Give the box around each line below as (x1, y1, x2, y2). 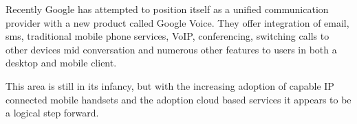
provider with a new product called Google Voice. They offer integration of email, (6, 15, 349, 29)
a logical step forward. (6, 106, 99, 120)
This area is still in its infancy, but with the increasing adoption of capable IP (6, 78, 334, 92)
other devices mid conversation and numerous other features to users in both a (6, 42, 337, 56)
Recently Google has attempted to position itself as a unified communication (6, 2, 329, 16)
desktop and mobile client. (6, 55, 117, 70)
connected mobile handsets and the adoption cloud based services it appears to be (6, 92, 351, 106)
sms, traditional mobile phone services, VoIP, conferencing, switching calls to (6, 29, 329, 43)
